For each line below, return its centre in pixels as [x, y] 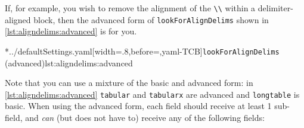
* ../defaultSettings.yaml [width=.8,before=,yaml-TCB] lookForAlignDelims [142, 51]
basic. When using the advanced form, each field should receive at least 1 [138, 106]
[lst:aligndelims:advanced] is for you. [71, 31]
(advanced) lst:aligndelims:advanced [69, 63]
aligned [18, 19]
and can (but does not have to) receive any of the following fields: [145, 117]
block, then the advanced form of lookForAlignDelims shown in [151, 19]
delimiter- [275, 8]
